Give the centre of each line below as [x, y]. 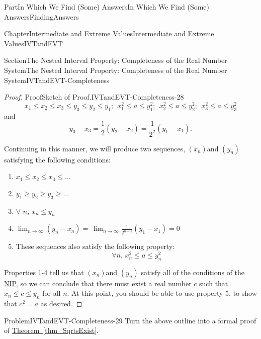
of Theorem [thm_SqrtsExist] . [51, 330]
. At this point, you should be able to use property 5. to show [162, 293]
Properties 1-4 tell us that [44, 272]
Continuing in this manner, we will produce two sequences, [95, 148]
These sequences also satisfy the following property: [95, 246]
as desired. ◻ [61, 304]
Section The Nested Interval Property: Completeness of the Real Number [116, 60]
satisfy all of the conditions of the [193, 272]
